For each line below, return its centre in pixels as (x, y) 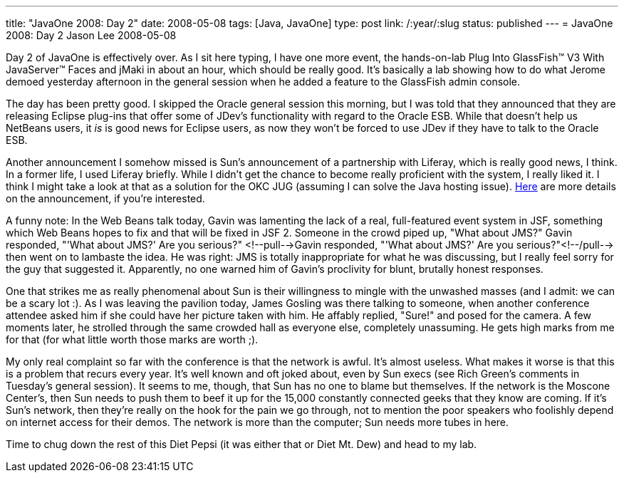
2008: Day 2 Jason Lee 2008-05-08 (91, 35)
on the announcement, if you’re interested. (105, 198)
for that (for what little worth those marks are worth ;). (132, 339)
